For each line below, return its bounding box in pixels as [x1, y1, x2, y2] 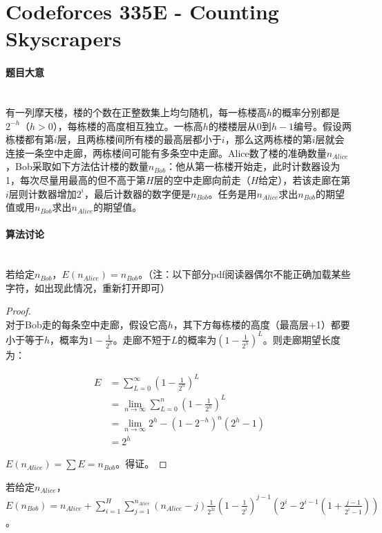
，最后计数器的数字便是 [84, 186, 191, 200]
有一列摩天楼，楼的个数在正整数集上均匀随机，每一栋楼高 [6, 104, 267, 119]
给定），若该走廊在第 [258, 172, 351, 187]
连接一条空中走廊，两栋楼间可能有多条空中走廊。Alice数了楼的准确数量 [6, 145, 327, 160]
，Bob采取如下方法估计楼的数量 [6, 159, 149, 174]
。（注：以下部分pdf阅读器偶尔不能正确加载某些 [138, 267, 351, 281]
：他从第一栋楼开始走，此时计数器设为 [166, 159, 341, 174]
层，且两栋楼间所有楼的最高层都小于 [57, 132, 222, 147]
